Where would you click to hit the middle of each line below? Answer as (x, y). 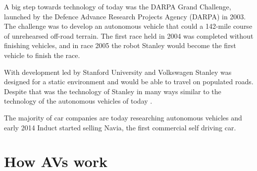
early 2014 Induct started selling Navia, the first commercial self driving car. (120, 127)
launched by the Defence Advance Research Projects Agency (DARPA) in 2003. (125, 16)
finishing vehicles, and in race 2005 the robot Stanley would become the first (120, 45)
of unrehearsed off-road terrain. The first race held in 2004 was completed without (129, 35)
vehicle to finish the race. (42, 55)
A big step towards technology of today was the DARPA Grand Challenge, (118, 6)
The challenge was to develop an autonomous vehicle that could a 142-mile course (128, 26)
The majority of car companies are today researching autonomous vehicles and (123, 117)
